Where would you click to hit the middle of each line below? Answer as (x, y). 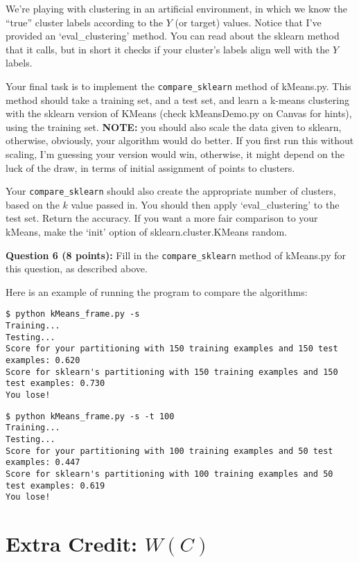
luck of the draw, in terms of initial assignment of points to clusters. (150, 167)
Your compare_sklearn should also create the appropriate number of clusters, (171, 191)
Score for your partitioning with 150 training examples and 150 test (172, 349)
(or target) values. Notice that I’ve (248, 22)
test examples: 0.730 (55, 384)
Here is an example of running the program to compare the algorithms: (157, 291)
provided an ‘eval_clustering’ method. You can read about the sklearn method (173, 36)
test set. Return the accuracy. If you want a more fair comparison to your (162, 218)
